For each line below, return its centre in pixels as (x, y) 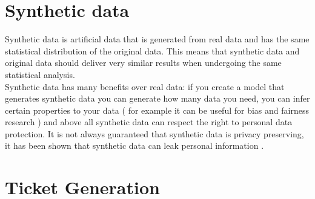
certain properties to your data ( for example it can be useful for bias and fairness (157, 110)
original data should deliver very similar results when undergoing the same (143, 63)
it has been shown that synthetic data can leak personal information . (134, 145)
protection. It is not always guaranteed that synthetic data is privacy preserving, (154, 133)
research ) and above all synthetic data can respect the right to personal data (149, 122)
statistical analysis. (40, 74)
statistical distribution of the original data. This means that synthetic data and (152, 51)
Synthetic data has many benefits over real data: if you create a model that (145, 86)
